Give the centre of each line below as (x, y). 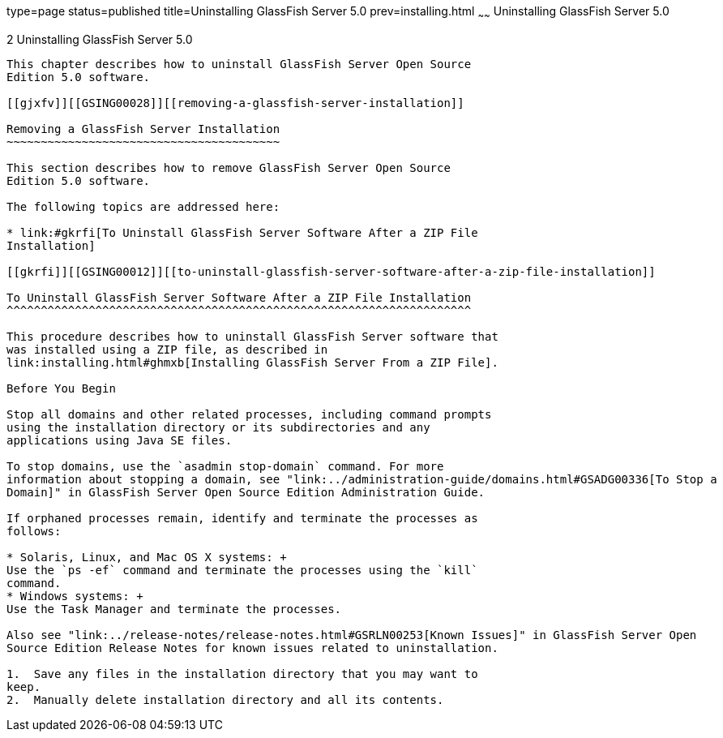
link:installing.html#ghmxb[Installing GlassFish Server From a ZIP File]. (252, 362)
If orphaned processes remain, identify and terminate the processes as (242, 518)
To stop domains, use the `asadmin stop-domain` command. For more (225, 466)
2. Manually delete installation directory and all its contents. (225, 699)
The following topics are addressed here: (143, 206)
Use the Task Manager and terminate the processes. (174, 609)
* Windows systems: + (75, 596)
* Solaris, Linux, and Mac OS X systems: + (147, 557)
